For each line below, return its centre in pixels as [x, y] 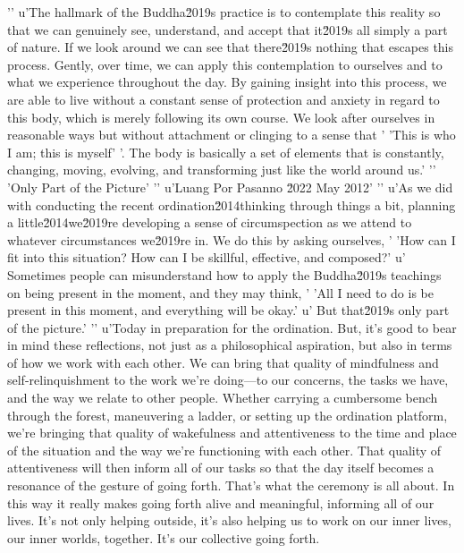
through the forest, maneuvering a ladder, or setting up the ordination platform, [228, 415]
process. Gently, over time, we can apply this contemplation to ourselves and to [225, 64]
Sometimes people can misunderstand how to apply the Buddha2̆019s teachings [224, 274]
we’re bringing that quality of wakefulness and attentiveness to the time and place [232, 433]
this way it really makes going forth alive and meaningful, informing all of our [221, 502]
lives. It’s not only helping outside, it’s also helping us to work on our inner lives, [229, 520]
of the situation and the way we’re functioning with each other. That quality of [224, 450]
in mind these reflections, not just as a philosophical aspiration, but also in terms [230, 345]
